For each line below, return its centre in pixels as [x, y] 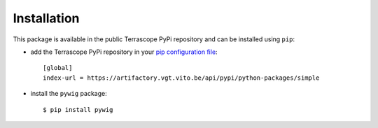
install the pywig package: [69, 94]
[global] [58, 68]
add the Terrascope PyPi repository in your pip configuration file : [124, 52]
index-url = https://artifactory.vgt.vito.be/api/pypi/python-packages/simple [181, 78]
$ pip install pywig [78, 109]
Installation [46, 18]
